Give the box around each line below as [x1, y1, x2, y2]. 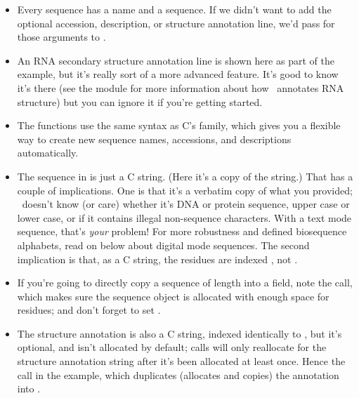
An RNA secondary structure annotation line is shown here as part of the [17, 53, 334, 67]
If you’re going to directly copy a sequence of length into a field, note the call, [17, 275, 353, 290]
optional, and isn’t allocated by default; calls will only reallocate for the [17, 340, 327, 354]
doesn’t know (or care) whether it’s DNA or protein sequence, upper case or [22, 197, 350, 211]
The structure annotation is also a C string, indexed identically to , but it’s [17, 326, 342, 340]
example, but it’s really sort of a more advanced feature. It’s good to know [17, 67, 339, 81]
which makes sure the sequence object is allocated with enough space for [17, 288, 329, 303]
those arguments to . [17, 29, 106, 44]
